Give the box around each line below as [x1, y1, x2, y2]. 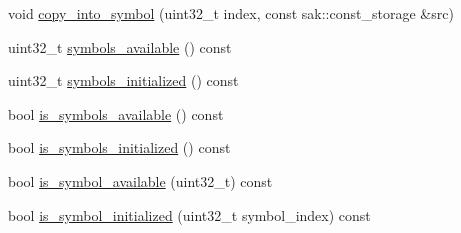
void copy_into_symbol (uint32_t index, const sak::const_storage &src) [8, 3, 454, 23]
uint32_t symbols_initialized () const [8, 70, 239, 91]
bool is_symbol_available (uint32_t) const [8, 170, 273, 191]
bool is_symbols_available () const [8, 103, 224, 124]
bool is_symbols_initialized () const [8, 137, 231, 158]
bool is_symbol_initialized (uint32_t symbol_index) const [8, 204, 371, 225]
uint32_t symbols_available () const [8, 36, 232, 57]
